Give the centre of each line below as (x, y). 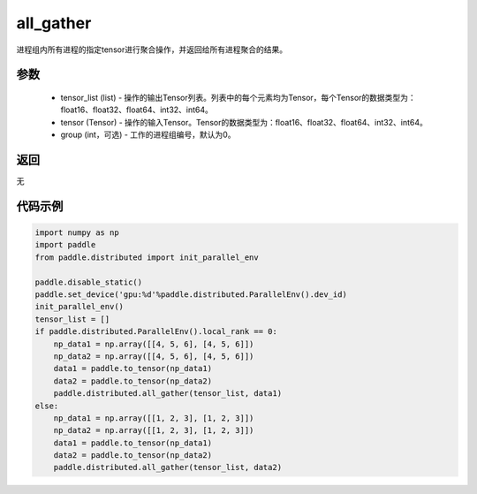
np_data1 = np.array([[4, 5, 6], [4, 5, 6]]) (154, 344)
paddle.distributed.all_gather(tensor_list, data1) (168, 394)
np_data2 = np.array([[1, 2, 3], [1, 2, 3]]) (154, 430)
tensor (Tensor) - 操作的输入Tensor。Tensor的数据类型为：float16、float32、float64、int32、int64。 (244, 122)
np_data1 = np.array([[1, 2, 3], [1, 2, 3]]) (154, 418)
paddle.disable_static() (89, 282)
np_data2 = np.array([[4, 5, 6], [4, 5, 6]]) (154, 356)
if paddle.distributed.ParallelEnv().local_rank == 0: (156, 332)
